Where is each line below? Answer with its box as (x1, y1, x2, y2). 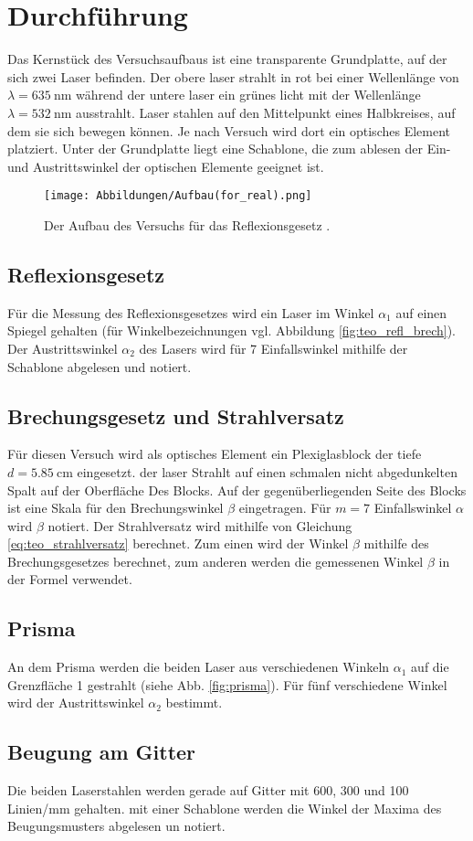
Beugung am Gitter (7, 738, 196, 766)
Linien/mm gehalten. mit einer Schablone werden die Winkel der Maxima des (7, 798, 442, 817)
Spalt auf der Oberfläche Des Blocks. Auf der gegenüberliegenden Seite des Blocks (7, 480, 467, 499)
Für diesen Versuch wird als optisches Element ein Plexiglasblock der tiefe (7, 444, 422, 463)
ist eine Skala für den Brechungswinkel (7, 498, 224, 517)
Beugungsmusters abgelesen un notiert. (7, 816, 226, 836)
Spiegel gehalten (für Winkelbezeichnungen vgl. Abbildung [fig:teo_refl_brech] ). (7, 321, 456, 340)
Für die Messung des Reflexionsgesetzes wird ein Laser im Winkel (7, 303, 374, 322)
